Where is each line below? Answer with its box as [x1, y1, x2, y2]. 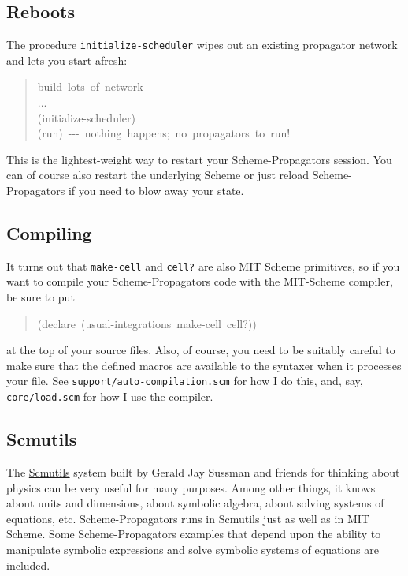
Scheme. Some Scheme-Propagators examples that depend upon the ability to [6, 526, 381, 542]
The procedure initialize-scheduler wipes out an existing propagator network [6, 36, 398, 53]
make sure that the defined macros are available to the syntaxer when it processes [6, 357, 402, 373]
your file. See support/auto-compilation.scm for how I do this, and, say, [6, 372, 363, 389]
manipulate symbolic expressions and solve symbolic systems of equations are [6, 540, 379, 557]
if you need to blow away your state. [68, 182, 244, 199]
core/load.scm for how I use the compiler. [6, 388, 213, 405]
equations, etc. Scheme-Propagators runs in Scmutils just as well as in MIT [6, 510, 369, 526]
